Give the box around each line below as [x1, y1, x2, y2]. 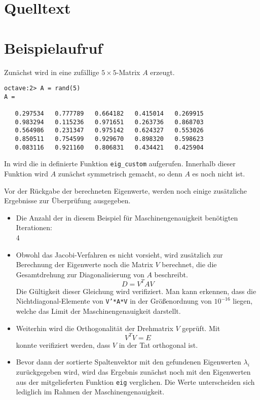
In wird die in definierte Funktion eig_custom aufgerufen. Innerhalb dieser [4, 158, 236, 169]
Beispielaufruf [4, 37, 103, 58]
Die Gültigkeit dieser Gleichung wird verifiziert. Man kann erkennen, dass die [16, 285, 256, 296]
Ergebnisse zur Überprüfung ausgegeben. [4, 195, 131, 206]
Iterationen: [16, 222, 53, 233]
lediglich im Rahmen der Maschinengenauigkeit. [16, 386, 165, 397]
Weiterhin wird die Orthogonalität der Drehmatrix [16, 322, 173, 333]
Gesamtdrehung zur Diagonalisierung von [16, 269, 144, 279]
